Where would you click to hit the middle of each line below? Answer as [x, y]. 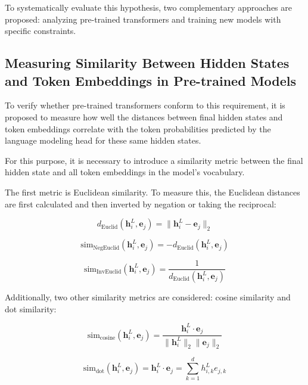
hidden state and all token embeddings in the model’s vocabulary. [125, 172]
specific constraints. [41, 31]
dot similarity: [31, 308]
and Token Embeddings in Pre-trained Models [151, 80]
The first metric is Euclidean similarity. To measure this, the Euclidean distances [153, 192]
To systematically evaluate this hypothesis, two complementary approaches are [148, 7]
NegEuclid [106, 248]
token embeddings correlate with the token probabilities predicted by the [138, 128]
